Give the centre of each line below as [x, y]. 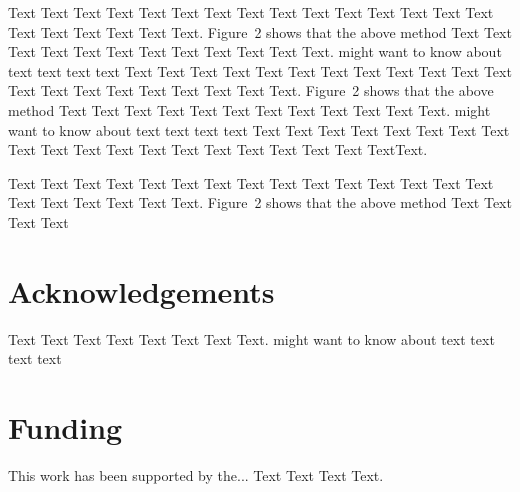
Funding [65, 427]
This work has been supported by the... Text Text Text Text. [196, 474]
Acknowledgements [141, 290]
